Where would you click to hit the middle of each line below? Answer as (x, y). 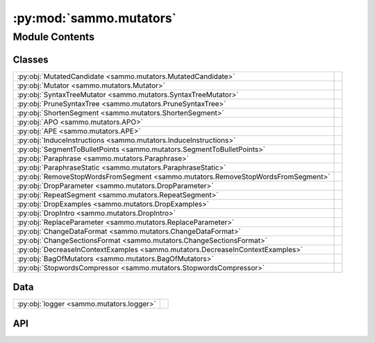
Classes (31, 59)
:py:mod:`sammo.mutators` (95, 18)
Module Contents (54, 37)
